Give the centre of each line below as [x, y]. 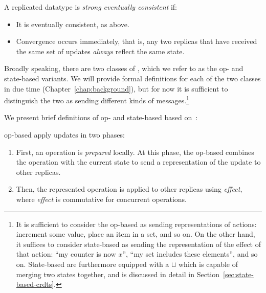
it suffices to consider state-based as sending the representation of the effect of [139, 244]
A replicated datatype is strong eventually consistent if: [91, 7]
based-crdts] [35, 284]
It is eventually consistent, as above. [73, 24]
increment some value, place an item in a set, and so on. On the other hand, [136, 234]
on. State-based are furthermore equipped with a [93, 264]
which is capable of [208, 264]
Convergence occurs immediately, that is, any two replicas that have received [137, 41]
